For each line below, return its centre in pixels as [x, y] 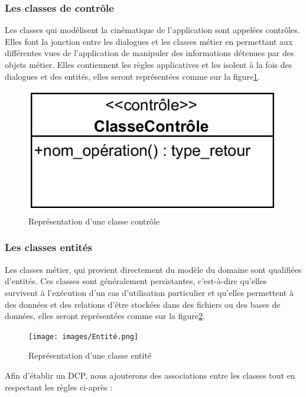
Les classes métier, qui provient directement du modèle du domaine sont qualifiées [153, 269]
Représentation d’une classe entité [90, 355]
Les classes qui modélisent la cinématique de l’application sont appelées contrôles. [152, 30]
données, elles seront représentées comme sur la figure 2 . [105, 316]
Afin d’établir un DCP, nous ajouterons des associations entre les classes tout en [150, 375]
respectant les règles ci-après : [59, 387]
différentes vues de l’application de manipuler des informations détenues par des [149, 53]
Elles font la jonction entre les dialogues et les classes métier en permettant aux [149, 41]
